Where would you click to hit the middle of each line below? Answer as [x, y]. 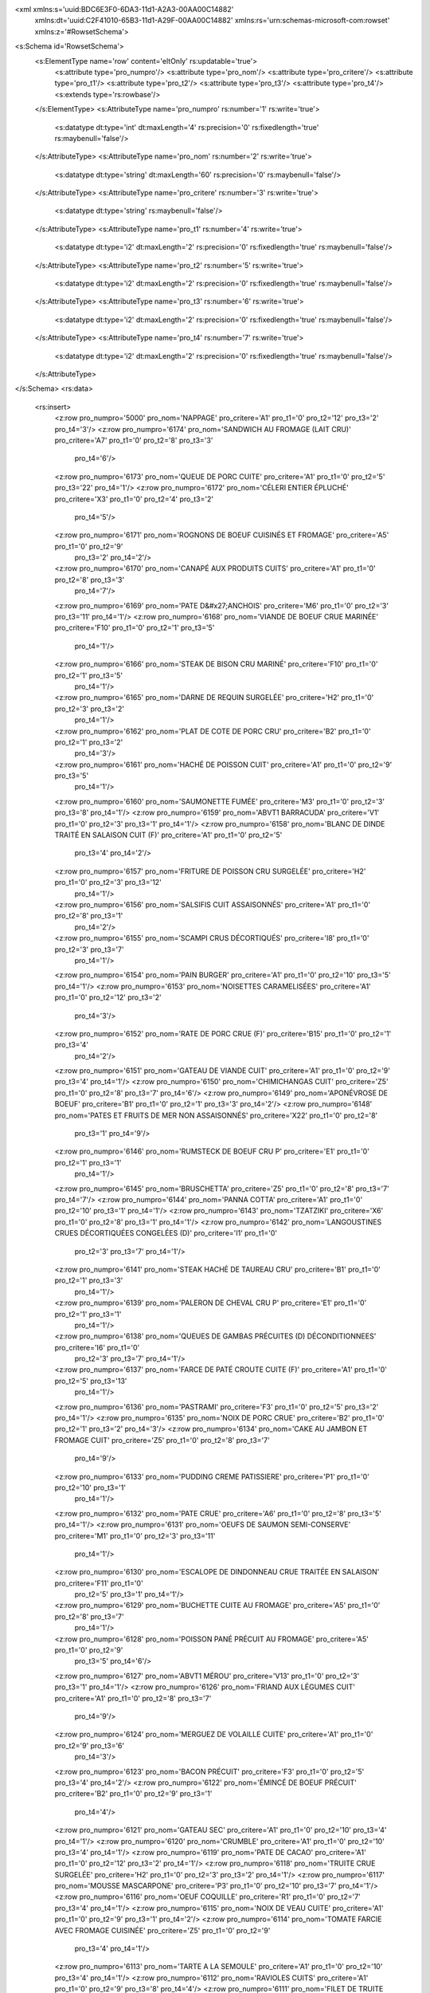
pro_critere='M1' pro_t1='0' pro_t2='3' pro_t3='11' [135, 1535]
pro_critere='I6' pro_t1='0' [97, 1347]
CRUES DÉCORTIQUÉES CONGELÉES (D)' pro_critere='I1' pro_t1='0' [166, 1233]
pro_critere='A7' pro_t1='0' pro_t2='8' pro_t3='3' [134, 440]
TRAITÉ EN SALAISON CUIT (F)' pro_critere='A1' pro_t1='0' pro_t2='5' [168, 835]
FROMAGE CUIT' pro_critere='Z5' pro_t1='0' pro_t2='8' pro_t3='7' [162, 1440]
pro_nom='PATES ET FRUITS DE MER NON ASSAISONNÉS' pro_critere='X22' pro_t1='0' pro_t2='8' [216, 1115]
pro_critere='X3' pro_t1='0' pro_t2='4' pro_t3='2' [134, 499]
